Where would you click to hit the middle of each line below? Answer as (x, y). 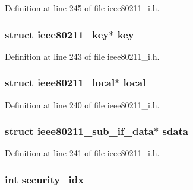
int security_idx (45, 179)
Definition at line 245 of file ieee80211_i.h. (82, 8)
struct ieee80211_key (57, 34)
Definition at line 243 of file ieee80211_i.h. (82, 56)
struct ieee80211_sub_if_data (80, 131)
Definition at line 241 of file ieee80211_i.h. (82, 153)
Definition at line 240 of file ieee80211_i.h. (82, 104)
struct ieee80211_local (60, 83)
